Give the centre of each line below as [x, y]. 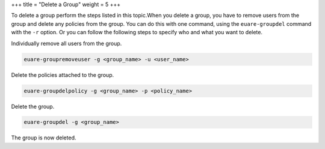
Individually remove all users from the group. [67, 43]
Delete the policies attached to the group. [63, 74]
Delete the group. [33, 106]
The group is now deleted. [44, 138]
